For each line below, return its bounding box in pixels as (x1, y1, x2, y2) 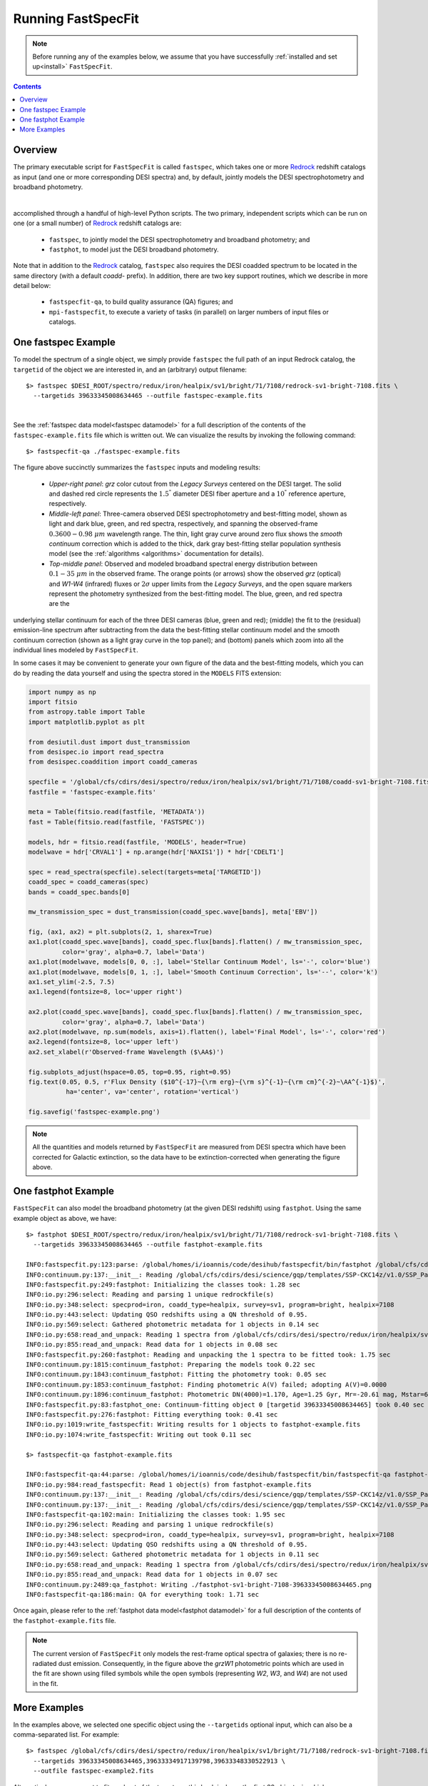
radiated (32, 1659, 57, 1667)
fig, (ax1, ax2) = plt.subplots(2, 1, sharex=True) (28, 928, 213, 936)
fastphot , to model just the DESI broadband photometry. (49, 245, 219, 254)
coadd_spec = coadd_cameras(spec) (28, 878, 149, 886)
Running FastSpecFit (13, 11, 139, 26)
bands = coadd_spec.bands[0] (28, 888, 131, 896)
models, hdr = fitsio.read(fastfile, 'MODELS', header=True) (28, 838, 247, 846)
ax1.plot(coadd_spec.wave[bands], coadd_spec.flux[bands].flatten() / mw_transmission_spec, (28, 938, 363, 946)
